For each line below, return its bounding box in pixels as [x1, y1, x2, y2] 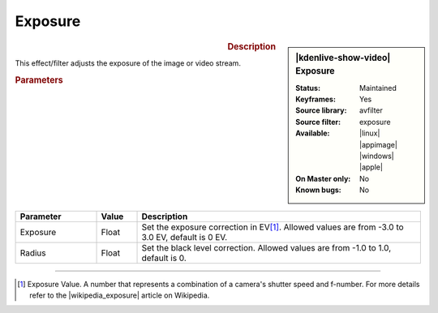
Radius [19, 247, 46, 259]
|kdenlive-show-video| [295, 52, 391, 63]
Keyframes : [295, 94, 337, 105]
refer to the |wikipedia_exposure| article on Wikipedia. [29, 290, 210, 300]
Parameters [15, 74, 64, 85]
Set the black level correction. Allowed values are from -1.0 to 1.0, [141, 242, 392, 253]
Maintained [359, 83, 397, 92]
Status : [295, 83, 320, 92]
